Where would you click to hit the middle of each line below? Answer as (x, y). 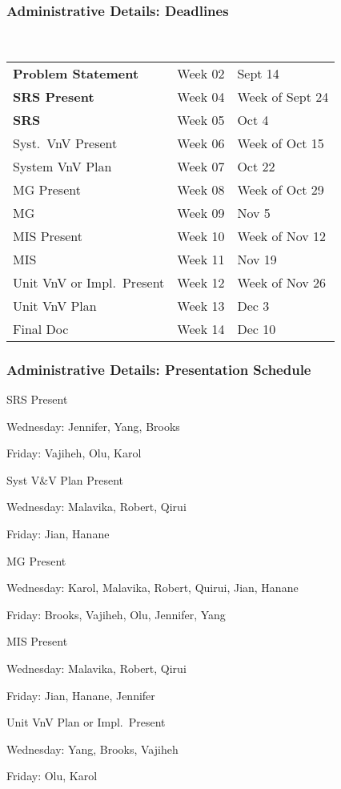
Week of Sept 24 (283, 96)
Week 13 (201, 305)
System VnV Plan (62, 166)
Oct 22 (256, 166)
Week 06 (201, 143)
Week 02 (201, 73)
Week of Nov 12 (282, 235)
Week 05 (201, 119)
